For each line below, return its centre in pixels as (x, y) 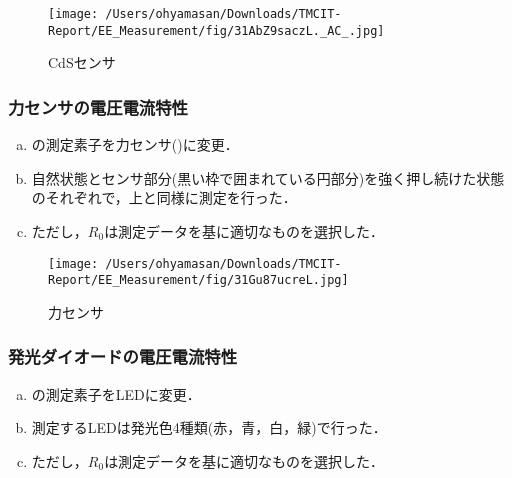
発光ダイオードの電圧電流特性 (123, 356)
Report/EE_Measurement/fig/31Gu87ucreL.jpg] (198, 280)
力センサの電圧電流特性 (98, 106)
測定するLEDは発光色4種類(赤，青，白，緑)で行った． (209, 427)
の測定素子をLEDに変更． (116, 393)
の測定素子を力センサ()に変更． (135, 144)
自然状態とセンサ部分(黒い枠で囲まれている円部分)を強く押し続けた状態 (268, 177)
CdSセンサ (82, 62)
